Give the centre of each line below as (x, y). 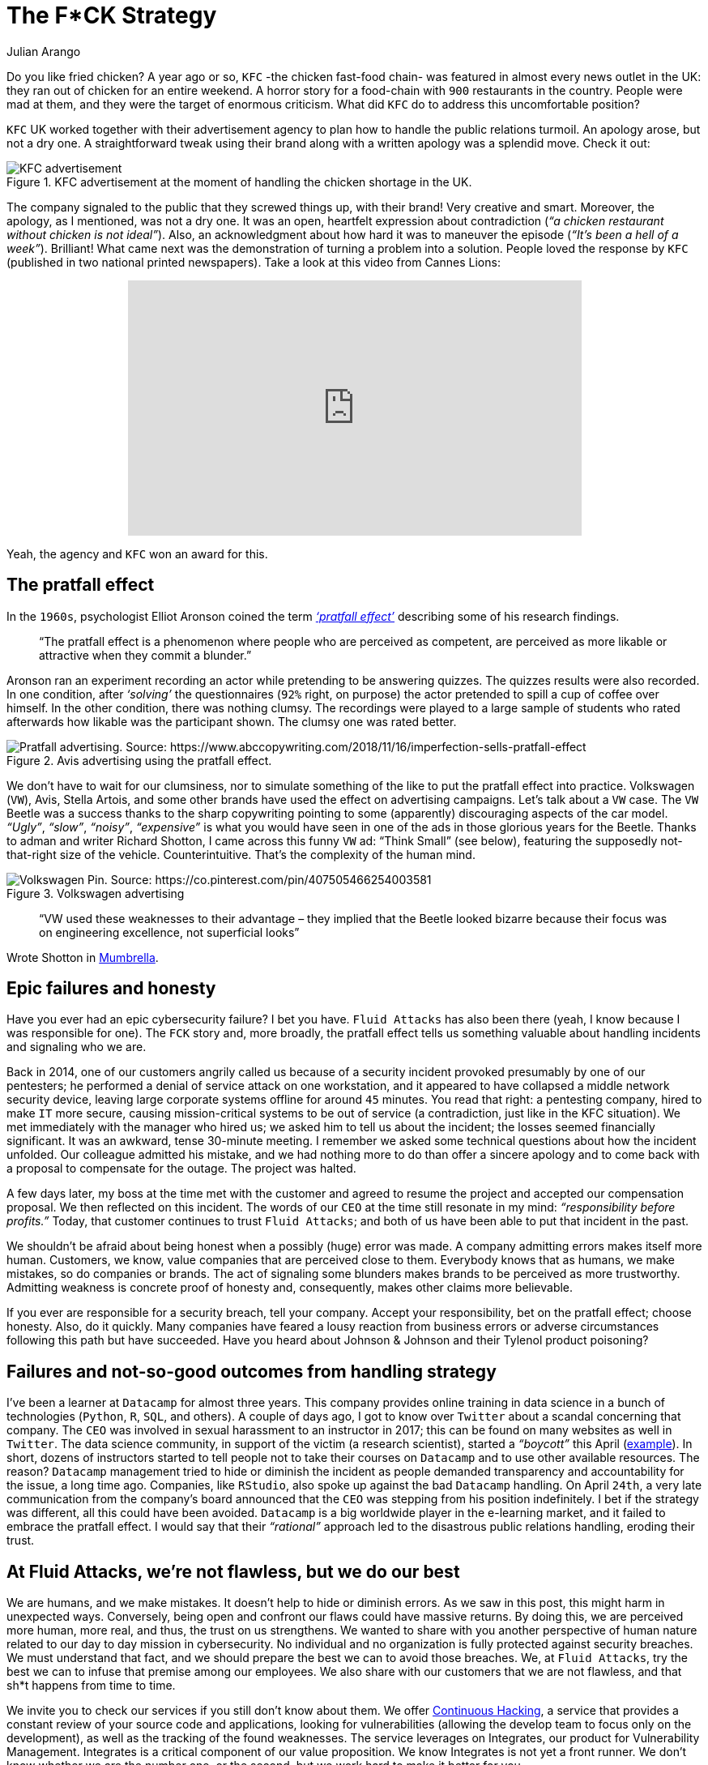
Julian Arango (44, 51)
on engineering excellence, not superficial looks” (169, 932)
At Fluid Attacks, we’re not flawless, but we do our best (233, 1571)
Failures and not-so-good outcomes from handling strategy (252, 1371)
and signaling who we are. (77, 1047)
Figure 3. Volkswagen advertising (96, 893)
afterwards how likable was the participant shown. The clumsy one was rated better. (232, 721)
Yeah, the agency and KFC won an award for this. (137, 553)
